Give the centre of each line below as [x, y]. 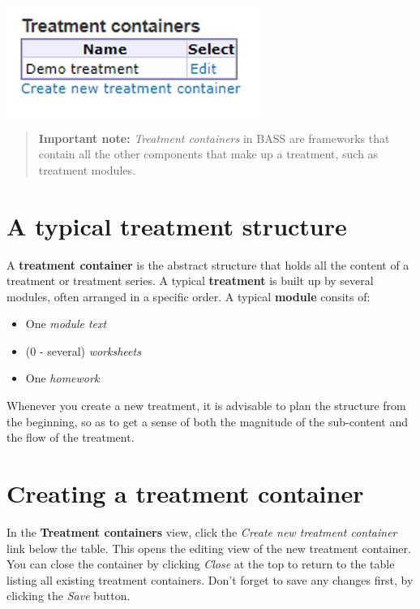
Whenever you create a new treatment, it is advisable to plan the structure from [206, 406]
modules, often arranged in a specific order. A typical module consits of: [189, 296]
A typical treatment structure [177, 225]
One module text [66, 324]
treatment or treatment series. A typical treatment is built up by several [190, 281]
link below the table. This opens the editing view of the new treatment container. [209, 548]
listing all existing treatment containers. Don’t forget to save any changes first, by [210, 579]
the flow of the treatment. [71, 437]
